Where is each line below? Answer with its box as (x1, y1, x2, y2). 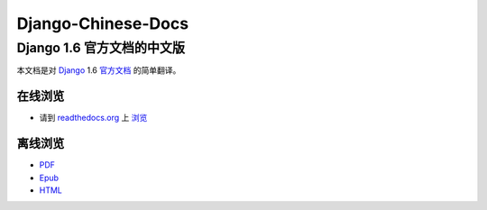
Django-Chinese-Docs (16, 14, 189, 33)
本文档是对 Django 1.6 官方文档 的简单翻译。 (16, 65, 181, 76)
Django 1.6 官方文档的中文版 (16, 40, 185, 56)
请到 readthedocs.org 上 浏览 (39, 113, 148, 123)
